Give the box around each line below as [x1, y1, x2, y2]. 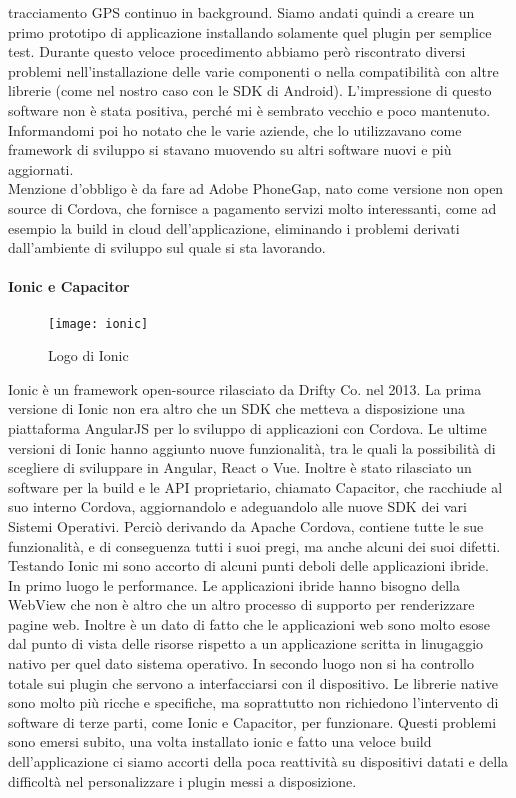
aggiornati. [8, 158, 74, 179]
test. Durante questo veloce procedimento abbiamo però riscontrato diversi [8, 41, 466, 62]
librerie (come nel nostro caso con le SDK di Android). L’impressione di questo [8, 80, 492, 101]
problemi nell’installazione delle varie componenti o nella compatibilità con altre [8, 60, 499, 81]
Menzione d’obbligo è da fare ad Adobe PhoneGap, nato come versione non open [8, 178, 504, 199]
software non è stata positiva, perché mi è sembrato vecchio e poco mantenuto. [8, 99, 491, 120]
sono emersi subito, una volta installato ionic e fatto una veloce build [8, 731, 432, 752]
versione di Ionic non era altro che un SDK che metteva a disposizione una [8, 398, 466, 419]
